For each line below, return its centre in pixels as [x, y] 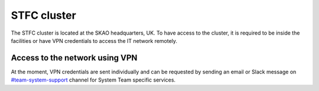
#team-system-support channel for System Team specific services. [93, 80]
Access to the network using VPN [74, 58]
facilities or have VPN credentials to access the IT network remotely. [94, 41]
